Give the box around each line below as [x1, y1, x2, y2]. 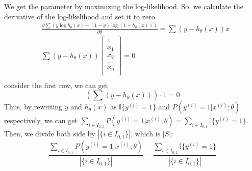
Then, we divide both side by [4, 128, 95, 139]
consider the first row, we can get [4, 79, 108, 90]
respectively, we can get [4, 115, 78, 126]
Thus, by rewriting [4, 101, 63, 112]
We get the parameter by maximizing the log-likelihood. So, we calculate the [4, 1, 244, 11]
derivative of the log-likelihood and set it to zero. [4, 11, 157, 21]
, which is [131, 128, 161, 139]
